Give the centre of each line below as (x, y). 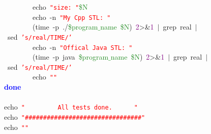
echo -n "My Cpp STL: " (71, 17)
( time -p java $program (71, 57)
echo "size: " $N (60, 7)
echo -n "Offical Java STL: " (82, 47)
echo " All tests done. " (71, 107)
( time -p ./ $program (65, 27)
